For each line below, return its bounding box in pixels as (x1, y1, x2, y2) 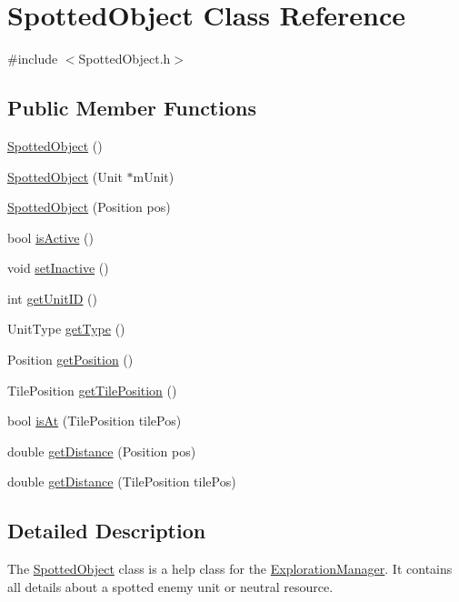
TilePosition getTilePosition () (7, 380, 177, 399)
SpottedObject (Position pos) (7, 197, 171, 216)
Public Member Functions (7, 94, 256, 122)
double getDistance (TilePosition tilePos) (7, 472, 236, 491)
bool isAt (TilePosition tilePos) (7, 411, 182, 430)
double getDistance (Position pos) (7, 441, 196, 460)
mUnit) (133, 166, 175, 186)
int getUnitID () (7, 288, 98, 307)
